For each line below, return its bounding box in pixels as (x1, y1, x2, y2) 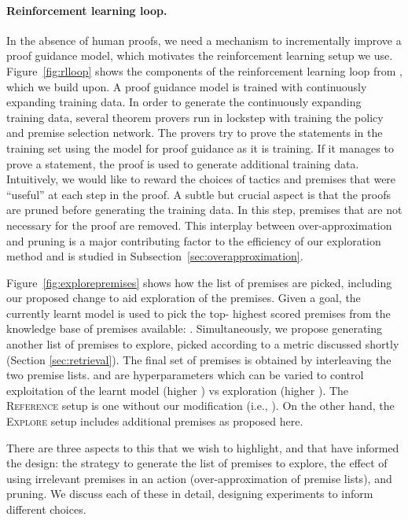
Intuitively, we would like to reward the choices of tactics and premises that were (6, 171, 396, 187)
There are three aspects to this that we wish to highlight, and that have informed (6, 439, 399, 455)
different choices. (6, 501, 86, 518)
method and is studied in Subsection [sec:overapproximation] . (6, 248, 303, 264)
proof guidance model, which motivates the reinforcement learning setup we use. (6, 47, 393, 64)
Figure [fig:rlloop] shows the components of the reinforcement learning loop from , (6, 62, 402, 79)
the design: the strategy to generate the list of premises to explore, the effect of (6, 455, 388, 471)
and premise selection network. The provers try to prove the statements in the (6, 124, 383, 141)
